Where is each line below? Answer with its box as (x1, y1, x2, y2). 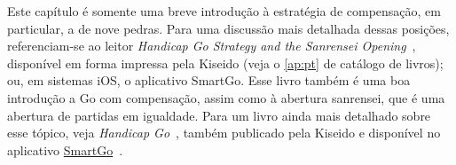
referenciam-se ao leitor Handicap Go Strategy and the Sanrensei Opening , (7, 36, 416, 55)
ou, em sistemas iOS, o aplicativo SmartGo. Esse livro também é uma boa (7, 71, 411, 90)
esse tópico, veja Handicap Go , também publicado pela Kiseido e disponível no (7, 123, 441, 142)
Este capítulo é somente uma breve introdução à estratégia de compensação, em (7, 2, 441, 20)
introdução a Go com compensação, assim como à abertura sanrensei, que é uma (7, 88, 445, 106)
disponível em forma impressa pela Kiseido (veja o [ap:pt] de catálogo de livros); (7, 53, 444, 72)
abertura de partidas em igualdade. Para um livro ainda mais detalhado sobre (7, 106, 431, 124)
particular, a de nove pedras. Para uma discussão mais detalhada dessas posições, (7, 19, 450, 37)
